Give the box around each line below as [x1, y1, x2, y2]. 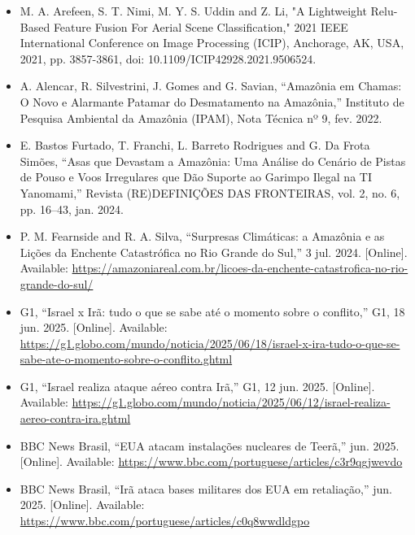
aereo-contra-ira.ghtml [20, 410, 131, 427]
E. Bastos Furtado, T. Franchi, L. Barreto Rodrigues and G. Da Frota [20, 137, 370, 154]
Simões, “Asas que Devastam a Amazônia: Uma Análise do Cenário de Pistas [20, 152, 406, 169]
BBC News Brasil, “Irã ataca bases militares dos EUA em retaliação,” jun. [20, 480, 392, 497]
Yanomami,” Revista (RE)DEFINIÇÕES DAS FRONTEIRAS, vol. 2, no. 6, [20, 184, 400, 201]
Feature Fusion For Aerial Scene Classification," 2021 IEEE [53, 18, 348, 35]
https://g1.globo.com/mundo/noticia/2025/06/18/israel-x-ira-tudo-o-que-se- [20, 334, 400, 351]
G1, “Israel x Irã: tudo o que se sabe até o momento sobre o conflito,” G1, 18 [20, 302, 405, 320]
